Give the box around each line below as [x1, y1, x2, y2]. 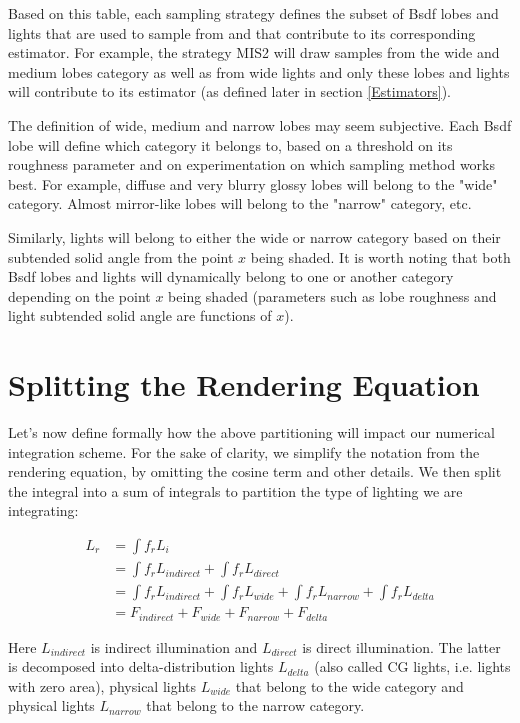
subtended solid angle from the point [8, 246, 234, 267]
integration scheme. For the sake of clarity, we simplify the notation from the [8, 441, 480, 462]
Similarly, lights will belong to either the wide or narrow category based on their [8, 226, 501, 247]
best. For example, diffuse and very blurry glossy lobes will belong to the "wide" [8, 173, 498, 194]
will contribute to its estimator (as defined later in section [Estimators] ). [8, 81, 451, 102]
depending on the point [8, 285, 151, 306]
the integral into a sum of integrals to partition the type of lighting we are [8, 480, 463, 501]
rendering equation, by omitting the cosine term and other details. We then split [8, 461, 502, 482]
